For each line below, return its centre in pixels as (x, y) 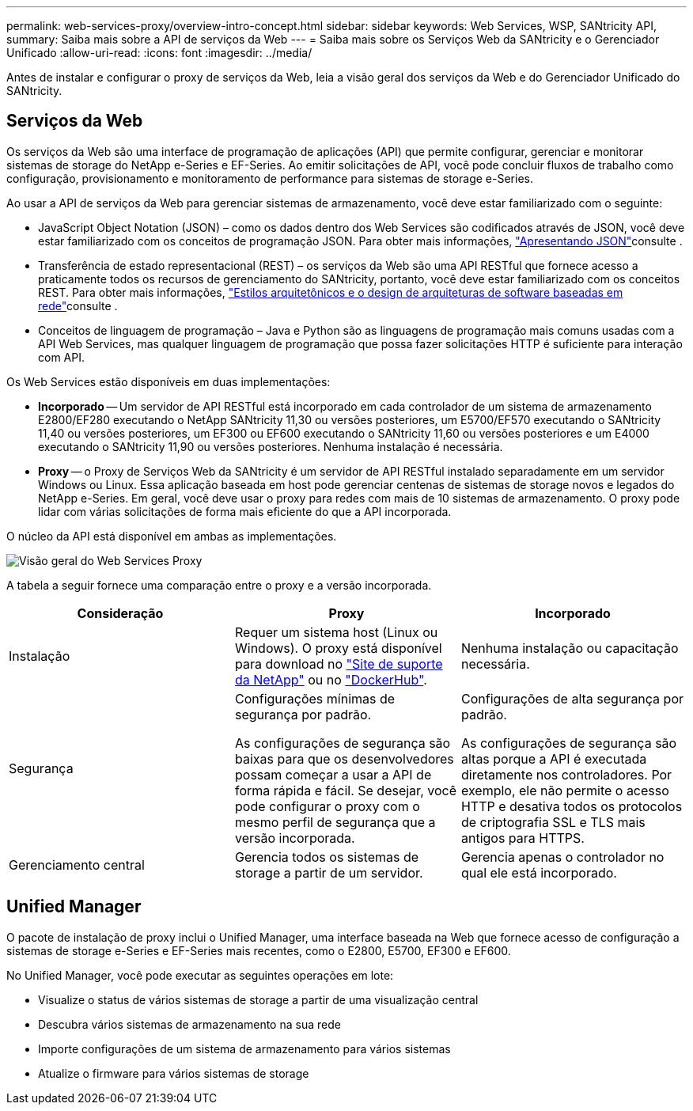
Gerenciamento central (77, 865)
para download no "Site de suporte (339, 664)
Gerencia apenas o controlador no (562, 857)
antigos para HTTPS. (523, 838)
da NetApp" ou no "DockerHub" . (331, 679)
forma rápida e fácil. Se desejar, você (345, 790)
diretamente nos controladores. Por (566, 774)
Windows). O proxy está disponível (338, 648)
